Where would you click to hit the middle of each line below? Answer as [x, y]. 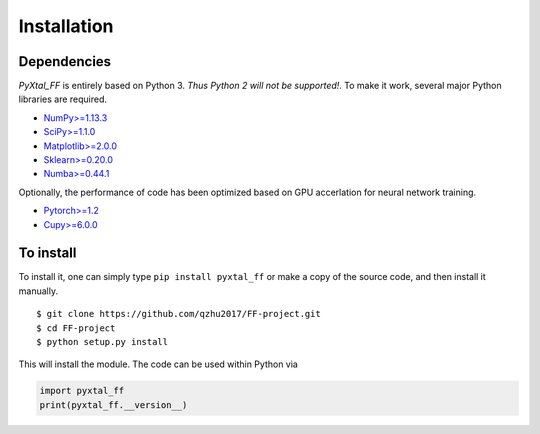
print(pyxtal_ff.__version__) [113, 404]
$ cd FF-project [76, 328]
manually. [38, 291]
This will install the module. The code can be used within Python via [158, 364]
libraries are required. [63, 99]
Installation [66, 26]
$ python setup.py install [102, 342]
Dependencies [65, 61]
